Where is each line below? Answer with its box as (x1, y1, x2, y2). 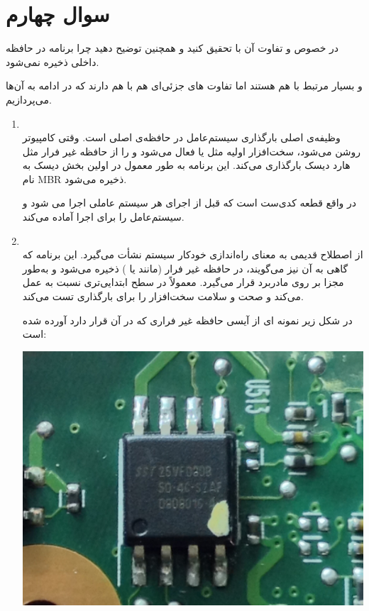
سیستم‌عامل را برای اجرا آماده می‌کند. (22, 209, 184, 224)
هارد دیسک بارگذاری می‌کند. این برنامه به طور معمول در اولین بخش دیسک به (22, 158, 351, 172)
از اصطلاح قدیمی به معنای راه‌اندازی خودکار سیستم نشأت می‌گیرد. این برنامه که (22, 247, 363, 262)
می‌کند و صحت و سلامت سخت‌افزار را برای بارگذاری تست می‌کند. (22, 289, 304, 304)
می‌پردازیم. (6, 92, 52, 106)
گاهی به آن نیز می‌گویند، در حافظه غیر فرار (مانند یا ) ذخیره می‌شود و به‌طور (22, 260, 348, 275)
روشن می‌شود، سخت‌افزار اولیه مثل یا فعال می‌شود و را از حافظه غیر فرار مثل (22, 143, 361, 158)
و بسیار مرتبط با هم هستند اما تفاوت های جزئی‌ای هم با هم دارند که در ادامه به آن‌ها (6, 78, 363, 93)
